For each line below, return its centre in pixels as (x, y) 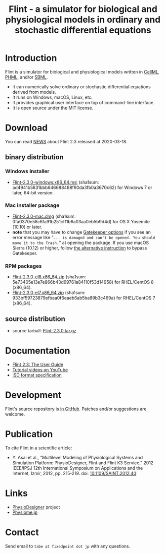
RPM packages (23, 266)
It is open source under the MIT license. (53, 108)
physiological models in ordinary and (83, 20)
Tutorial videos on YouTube (40, 369)
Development (33, 395)
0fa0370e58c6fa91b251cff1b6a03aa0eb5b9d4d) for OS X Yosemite (81, 221)
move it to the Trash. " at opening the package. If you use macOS (81, 243)
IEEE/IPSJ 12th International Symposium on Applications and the (78, 468)
